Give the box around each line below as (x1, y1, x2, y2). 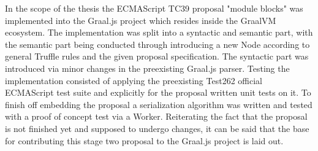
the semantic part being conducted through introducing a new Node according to (5, 37, 310, 50)
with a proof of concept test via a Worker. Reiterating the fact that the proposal (5, 110, 308, 123)
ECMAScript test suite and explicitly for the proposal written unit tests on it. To (5, 86, 311, 99)
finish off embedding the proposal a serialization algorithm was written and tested (5, 98, 312, 110)
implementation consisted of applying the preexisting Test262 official (5, 74, 262, 87)
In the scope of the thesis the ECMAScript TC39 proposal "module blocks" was (5, 2, 303, 14)
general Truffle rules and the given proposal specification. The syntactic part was (5, 50, 309, 63)
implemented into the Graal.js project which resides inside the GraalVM (5, 14, 276, 26)
